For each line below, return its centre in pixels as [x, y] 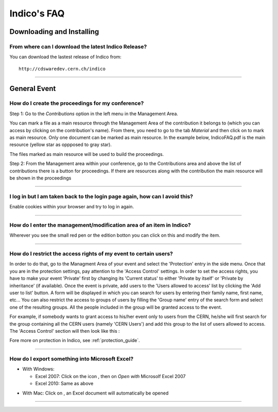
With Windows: [39, 369]
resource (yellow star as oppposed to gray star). [60, 145]
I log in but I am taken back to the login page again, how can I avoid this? [101, 196]
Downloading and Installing [54, 32]
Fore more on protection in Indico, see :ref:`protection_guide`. [75, 341]
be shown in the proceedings [40, 178]
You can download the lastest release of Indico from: [66, 57]
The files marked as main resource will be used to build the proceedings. [87, 154]
